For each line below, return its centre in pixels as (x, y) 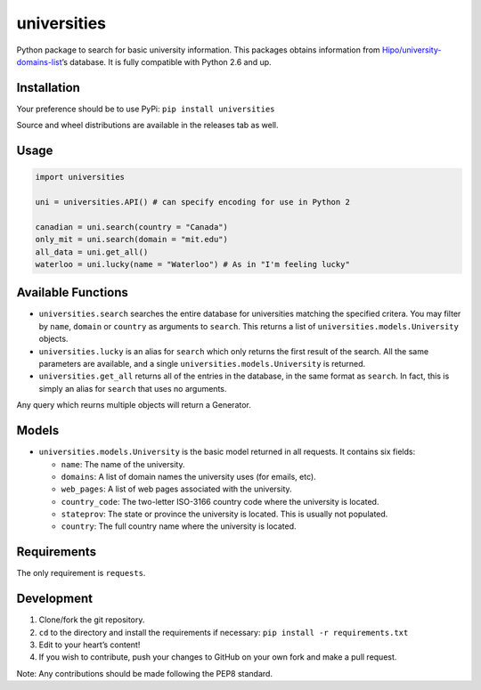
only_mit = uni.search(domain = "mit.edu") (132, 239)
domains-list (39, 61)
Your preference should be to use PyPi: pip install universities (146, 109)
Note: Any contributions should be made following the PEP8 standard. (145, 673)
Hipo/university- (412, 50)
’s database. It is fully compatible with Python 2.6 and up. (167, 61)
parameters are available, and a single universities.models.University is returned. (202, 364)
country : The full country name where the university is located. (179, 526)
